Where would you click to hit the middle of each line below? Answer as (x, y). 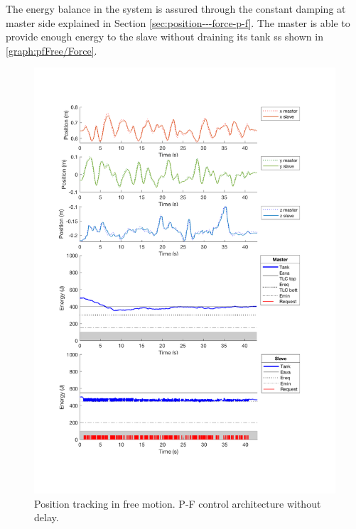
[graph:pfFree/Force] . (52, 50)
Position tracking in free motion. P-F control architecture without (178, 503)
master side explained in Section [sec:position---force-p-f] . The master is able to (178, 22)
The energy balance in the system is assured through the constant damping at (176, 9)
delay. (47, 517)
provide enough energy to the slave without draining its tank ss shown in (164, 37)
